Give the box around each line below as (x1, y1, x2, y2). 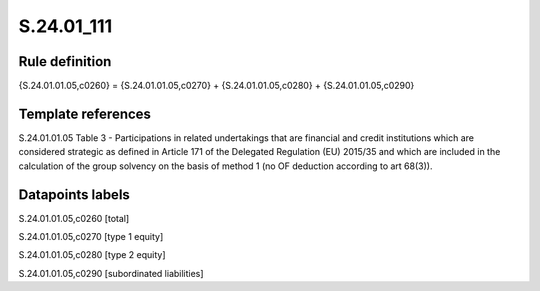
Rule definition (18, 53, 112, 70)
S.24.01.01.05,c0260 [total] (18, 212, 130, 224)
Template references (18, 105, 152, 122)
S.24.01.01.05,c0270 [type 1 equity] (18, 231, 164, 243)
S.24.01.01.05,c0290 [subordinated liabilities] (18, 267, 204, 279)
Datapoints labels (18, 186, 130, 203)
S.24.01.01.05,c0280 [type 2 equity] (18, 249, 166, 261)
